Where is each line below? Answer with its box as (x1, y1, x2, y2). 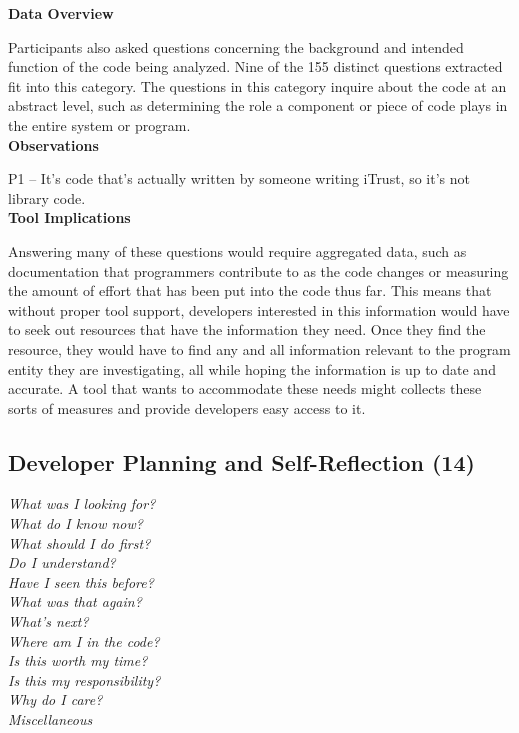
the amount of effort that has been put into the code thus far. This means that (8, 280, 492, 301)
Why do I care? (8, 689, 103, 710)
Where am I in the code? (8, 630, 160, 651)
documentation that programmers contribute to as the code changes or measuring (8, 260, 509, 281)
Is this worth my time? (8, 650, 148, 671)
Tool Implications (8, 207, 131, 228)
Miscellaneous (8, 709, 93, 730)
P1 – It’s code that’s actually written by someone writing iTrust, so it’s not (8, 168, 470, 189)
